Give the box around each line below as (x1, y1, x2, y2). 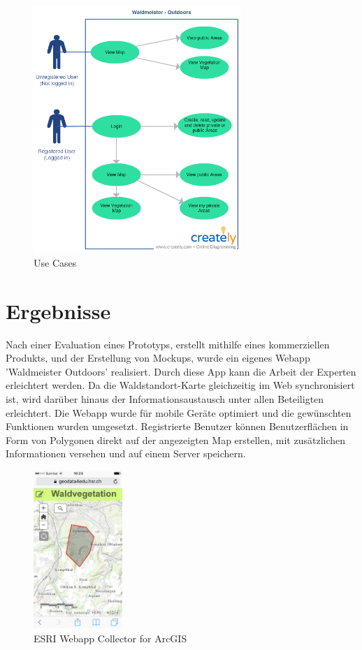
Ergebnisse (6, 296, 111, 325)
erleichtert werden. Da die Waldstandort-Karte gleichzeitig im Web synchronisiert (6, 378, 355, 392)
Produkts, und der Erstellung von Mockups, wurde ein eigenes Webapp (6, 350, 310, 365)
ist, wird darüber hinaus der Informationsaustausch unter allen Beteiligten (6, 392, 324, 406)
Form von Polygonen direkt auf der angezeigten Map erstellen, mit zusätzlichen (6, 432, 346, 447)
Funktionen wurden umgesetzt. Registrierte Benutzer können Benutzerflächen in (6, 419, 349, 434)
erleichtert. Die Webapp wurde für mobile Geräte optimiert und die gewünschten (6, 405, 352, 420)
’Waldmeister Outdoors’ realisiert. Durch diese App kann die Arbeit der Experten (6, 364, 356, 378)
